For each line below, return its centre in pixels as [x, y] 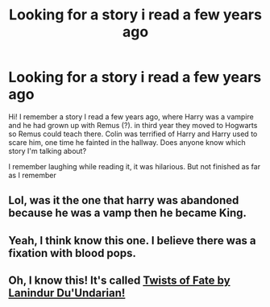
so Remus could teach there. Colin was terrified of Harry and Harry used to [133, 134]
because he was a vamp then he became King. [128, 213]
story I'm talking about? [48, 151]
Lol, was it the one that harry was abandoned [124, 200]
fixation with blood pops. [73, 253]
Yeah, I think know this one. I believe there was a [132, 241]
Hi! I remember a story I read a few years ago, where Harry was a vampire [131, 116]
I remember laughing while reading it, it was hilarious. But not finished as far [134, 166]
